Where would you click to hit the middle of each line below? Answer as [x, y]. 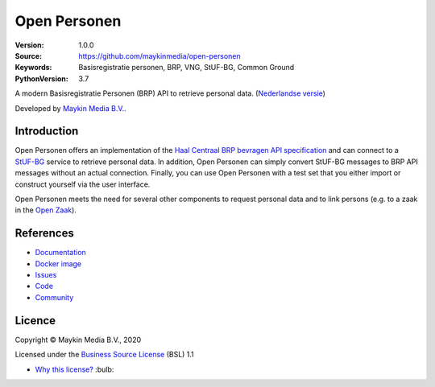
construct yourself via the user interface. [83, 184]
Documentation [60, 253]
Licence [35, 321]
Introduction [47, 132]
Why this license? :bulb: [75, 369]
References [44, 233]
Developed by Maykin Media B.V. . [70, 108]
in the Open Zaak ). [46, 210]
